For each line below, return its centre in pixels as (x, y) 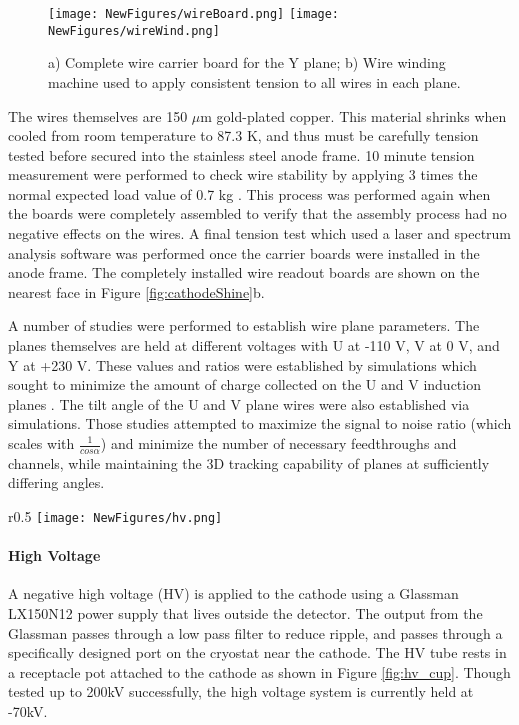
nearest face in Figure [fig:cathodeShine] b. (136, 291)
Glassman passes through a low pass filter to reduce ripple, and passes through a (255, 632)
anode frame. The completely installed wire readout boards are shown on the (244, 272)
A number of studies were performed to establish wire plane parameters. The (244, 325)
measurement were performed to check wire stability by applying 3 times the (243, 174)
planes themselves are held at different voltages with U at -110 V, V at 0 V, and (254, 345)
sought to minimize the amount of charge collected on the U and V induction (244, 384)
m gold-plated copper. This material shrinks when (353, 115)
